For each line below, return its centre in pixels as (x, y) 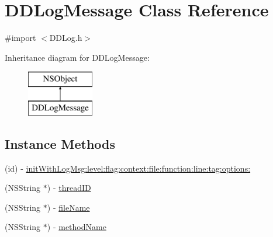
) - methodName (77, 227)
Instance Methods (60, 143)
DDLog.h (66, 38)
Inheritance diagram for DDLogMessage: (77, 57)
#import (20, 38)
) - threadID (69, 188)
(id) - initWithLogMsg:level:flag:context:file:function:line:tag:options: (128, 168)
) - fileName (68, 207)
